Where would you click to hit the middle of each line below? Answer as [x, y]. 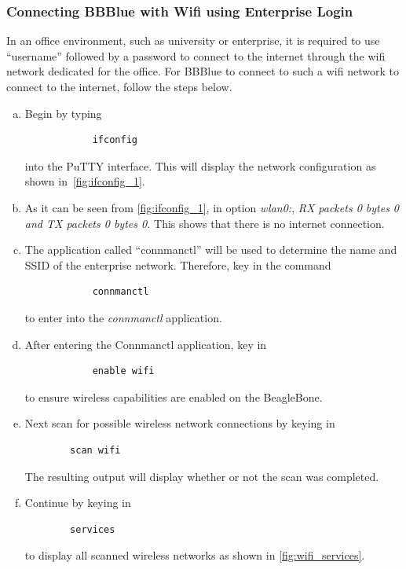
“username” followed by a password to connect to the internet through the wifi [196, 55]
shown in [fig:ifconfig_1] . [85, 181]
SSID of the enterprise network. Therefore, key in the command [178, 264]
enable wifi [123, 371]
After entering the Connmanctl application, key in [146, 344]
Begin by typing [63, 113]
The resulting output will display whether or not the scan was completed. [202, 476]
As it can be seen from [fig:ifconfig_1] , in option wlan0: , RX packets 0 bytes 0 [212, 207]
